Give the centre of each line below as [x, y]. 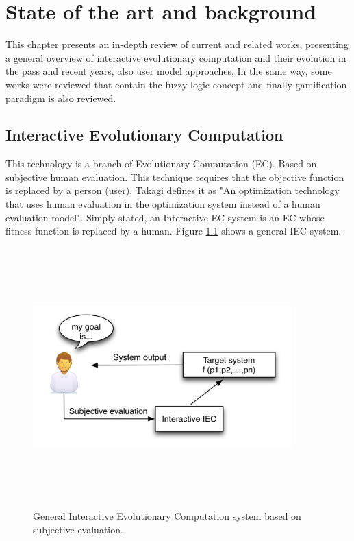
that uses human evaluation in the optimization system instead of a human [163, 204]
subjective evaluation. [78, 529]
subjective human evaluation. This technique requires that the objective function [175, 177]
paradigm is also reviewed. [61, 98]
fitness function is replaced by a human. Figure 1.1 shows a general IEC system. [174, 231]
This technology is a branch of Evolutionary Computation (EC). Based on [161, 164]
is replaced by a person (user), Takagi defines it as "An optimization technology [173, 190]
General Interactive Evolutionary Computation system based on [167, 516]
